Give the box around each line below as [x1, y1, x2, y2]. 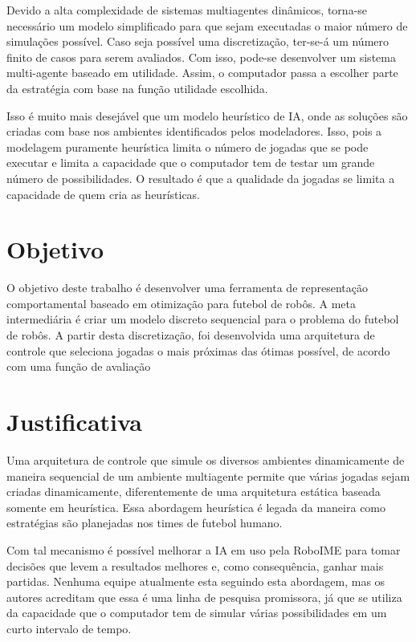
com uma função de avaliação [6, 358, 151, 375]
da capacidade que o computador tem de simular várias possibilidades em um [6, 604, 387, 621]
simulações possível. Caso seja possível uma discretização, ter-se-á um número [6, 33, 389, 50]
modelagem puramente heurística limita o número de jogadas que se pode [6, 138, 369, 155]
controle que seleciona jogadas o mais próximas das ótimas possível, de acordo [6, 342, 390, 359]
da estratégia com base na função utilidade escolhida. [6, 79, 268, 96]
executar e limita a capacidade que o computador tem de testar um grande [6, 154, 375, 171]
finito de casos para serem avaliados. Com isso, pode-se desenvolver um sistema [6, 48, 396, 65]
